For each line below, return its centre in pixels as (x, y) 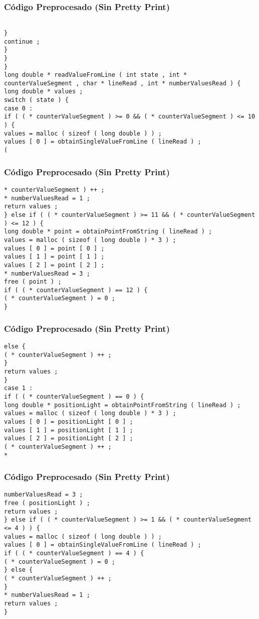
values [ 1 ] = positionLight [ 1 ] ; (69, 430)
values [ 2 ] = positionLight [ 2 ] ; (69, 439)
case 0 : (19, 108)
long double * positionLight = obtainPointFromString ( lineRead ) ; (122, 405)
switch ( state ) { (36, 100)
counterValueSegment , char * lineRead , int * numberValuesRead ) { (122, 83)
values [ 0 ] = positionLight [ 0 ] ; (69, 421)
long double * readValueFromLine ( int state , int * (96, 75)
